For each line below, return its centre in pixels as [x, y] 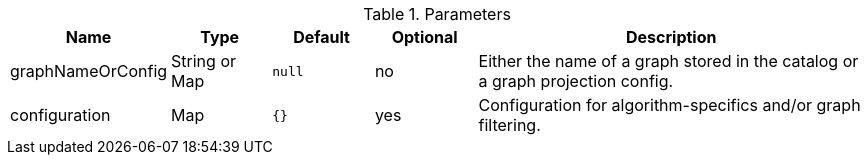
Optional [424, 37]
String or [203, 61]
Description [671, 37]
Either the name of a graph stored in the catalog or [668, 61]
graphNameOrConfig [89, 71]
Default [321, 37]
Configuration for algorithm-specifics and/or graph [669, 105]
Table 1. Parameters [437, 14]
